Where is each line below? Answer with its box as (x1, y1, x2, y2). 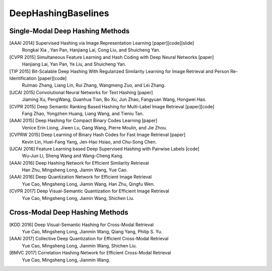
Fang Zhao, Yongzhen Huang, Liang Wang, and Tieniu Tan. (22, 110, 144, 116)
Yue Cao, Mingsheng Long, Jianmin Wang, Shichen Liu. (22, 242, 137, 249)
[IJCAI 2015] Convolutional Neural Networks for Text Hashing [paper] (9, 89, 153, 95)
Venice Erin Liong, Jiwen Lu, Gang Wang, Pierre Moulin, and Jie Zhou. (22, 124, 167, 130)
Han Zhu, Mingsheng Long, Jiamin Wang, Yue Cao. (22, 167, 128, 173)
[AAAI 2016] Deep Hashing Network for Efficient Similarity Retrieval (9, 160, 149, 166)
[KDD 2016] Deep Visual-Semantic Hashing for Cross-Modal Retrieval (9, 222, 154, 228)
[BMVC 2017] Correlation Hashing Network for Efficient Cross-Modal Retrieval (9, 250, 171, 256)
